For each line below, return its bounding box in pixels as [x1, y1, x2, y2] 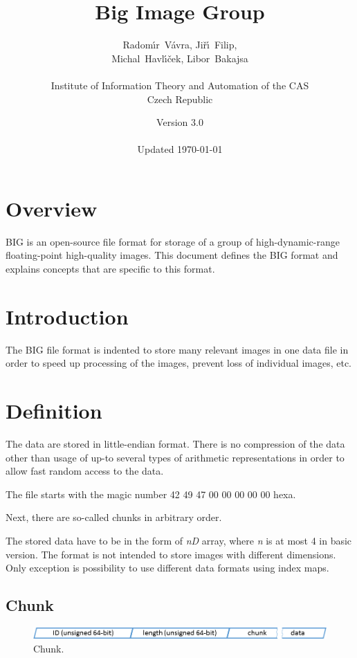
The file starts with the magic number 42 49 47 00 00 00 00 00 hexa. [6, 486, 296, 501]
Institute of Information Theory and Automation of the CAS [51, 77, 309, 92]
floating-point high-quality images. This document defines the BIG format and [6, 248, 338, 262]
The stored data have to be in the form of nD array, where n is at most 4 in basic [6, 533, 352, 547]
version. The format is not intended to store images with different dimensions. [6, 547, 336, 561]
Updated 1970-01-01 [137, 142, 223, 156]
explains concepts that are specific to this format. [6, 262, 215, 275]
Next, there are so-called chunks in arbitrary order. [6, 510, 222, 524]
